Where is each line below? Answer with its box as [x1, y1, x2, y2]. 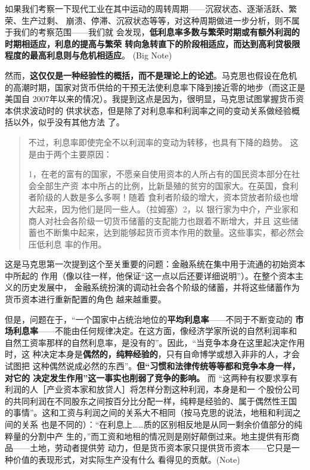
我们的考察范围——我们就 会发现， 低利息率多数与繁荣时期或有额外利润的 [13, 26, 300, 38]
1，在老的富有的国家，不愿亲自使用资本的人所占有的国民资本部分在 [28, 168, 292, 180]
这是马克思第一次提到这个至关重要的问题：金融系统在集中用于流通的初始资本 [5, 258, 305, 270]
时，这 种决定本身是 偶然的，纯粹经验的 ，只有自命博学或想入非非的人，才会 [5, 348, 300, 360]
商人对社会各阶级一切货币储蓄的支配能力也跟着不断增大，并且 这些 [28, 214, 290, 227]
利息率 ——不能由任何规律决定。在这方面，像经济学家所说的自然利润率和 [13, 324, 297, 337]
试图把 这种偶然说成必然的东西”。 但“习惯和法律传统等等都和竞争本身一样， [5, 360, 300, 372]
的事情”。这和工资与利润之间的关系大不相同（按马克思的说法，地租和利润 [5, 406, 293, 419]
